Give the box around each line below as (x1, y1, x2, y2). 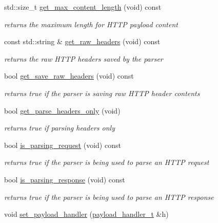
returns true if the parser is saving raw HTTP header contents (4, 87, 200, 98)
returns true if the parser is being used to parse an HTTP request (4, 157, 209, 168)
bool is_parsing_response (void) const (4, 174, 125, 184)
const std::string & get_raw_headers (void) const (4, 36, 161, 47)
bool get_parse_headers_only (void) (4, 105, 121, 116)
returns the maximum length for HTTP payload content (4, 18, 178, 29)
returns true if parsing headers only (4, 122, 115, 133)
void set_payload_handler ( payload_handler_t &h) (4, 209, 169, 219)
